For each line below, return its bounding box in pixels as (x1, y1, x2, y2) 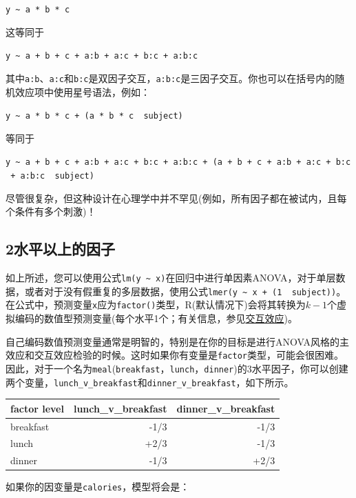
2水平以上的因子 (6, 238, 116, 259)
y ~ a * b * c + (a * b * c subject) (6, 111, 183, 121)
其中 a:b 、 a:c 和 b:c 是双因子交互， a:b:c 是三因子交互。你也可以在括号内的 (6, 70, 335, 85)
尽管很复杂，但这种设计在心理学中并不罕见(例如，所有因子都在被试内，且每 (6, 190, 347, 205)
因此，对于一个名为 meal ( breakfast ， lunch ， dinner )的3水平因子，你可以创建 (6, 361, 348, 375)
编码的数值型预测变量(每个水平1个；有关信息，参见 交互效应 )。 (14, 311, 297, 326)
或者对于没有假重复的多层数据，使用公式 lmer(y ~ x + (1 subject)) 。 (24, 283, 346, 298)
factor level (10, 401, 64, 415)
